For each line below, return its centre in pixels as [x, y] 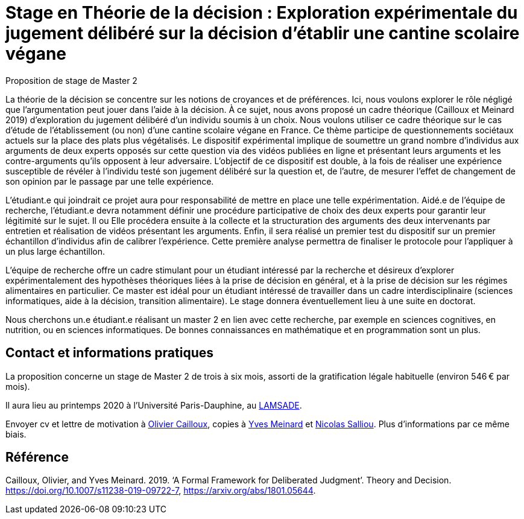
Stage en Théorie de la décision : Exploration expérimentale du [262, 13]
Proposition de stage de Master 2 [71, 80]
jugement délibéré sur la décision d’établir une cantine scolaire [263, 33]
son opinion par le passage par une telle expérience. [110, 181]
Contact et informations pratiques [110, 353]
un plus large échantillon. [55, 251]
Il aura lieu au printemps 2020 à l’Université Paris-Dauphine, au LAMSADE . [154, 405]
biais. [16, 434]
